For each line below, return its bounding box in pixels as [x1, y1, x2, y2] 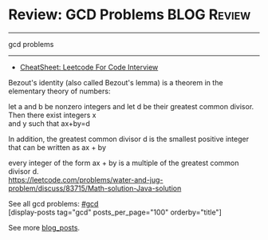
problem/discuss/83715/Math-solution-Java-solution [8, 183, 182, 193]
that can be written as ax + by [8, 142, 106, 152]
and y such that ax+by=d [8, 118, 90, 128]
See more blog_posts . [8, 222, 81, 232]
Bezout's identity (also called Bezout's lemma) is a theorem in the [8, 77, 223, 87]
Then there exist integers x [8, 110, 97, 120]
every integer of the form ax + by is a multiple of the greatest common [8, 158, 239, 167]
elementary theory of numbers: [8, 86, 111, 96]
